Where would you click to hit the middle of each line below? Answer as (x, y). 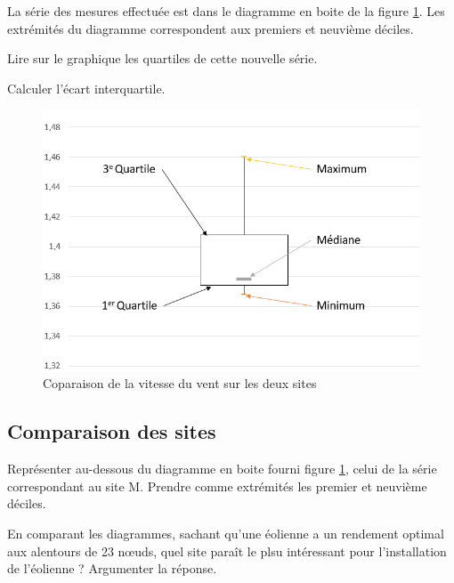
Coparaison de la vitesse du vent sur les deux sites (180, 383)
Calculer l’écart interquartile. (86, 88)
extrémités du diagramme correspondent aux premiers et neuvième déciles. (211, 28)
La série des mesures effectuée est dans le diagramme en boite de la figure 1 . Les (226, 11)
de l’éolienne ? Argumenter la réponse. (112, 568)
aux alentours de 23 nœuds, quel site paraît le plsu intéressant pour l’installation (227, 551)
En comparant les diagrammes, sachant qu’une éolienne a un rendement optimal (226, 533)
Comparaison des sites (112, 431)
